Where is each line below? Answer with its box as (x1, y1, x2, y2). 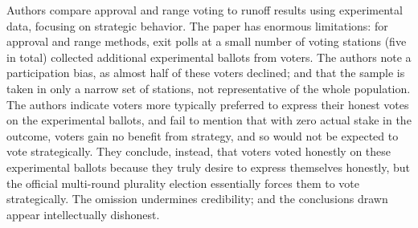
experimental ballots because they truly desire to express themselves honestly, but (6, 158, 411, 175)
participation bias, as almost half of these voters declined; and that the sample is (6, 64, 405, 81)
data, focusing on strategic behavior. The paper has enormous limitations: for (6, 17, 388, 34)
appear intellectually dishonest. (6, 206, 160, 222)
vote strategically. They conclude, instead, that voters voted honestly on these (6, 143, 391, 160)
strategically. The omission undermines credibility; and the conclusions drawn (6, 190, 388, 207)
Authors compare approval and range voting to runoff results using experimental (6, 2, 403, 18)
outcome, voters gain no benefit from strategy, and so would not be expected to (6, 127, 399, 144)
